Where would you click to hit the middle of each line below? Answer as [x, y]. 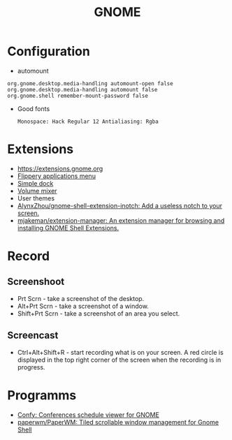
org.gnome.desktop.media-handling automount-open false [90, 83]
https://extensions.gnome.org [60, 168]
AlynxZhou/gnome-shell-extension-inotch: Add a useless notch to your [119, 205]
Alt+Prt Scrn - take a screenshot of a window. [83, 306]
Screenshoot [36, 282]
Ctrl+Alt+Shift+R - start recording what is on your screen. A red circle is [120, 352]
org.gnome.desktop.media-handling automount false [82, 89]
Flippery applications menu [57, 176]
